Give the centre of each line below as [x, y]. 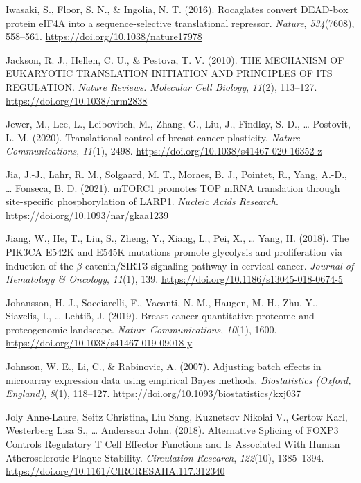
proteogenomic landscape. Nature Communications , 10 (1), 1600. [141, 329]
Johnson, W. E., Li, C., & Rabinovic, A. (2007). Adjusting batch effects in [164, 366]
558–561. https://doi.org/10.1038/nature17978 [104, 36]
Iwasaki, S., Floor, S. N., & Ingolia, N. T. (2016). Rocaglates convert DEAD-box [177, 9]
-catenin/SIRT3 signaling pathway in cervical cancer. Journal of [218, 265]
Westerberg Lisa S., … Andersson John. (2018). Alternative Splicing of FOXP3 [172, 430]
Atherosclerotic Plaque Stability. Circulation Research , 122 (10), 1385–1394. [165, 457]
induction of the [39, 265]
